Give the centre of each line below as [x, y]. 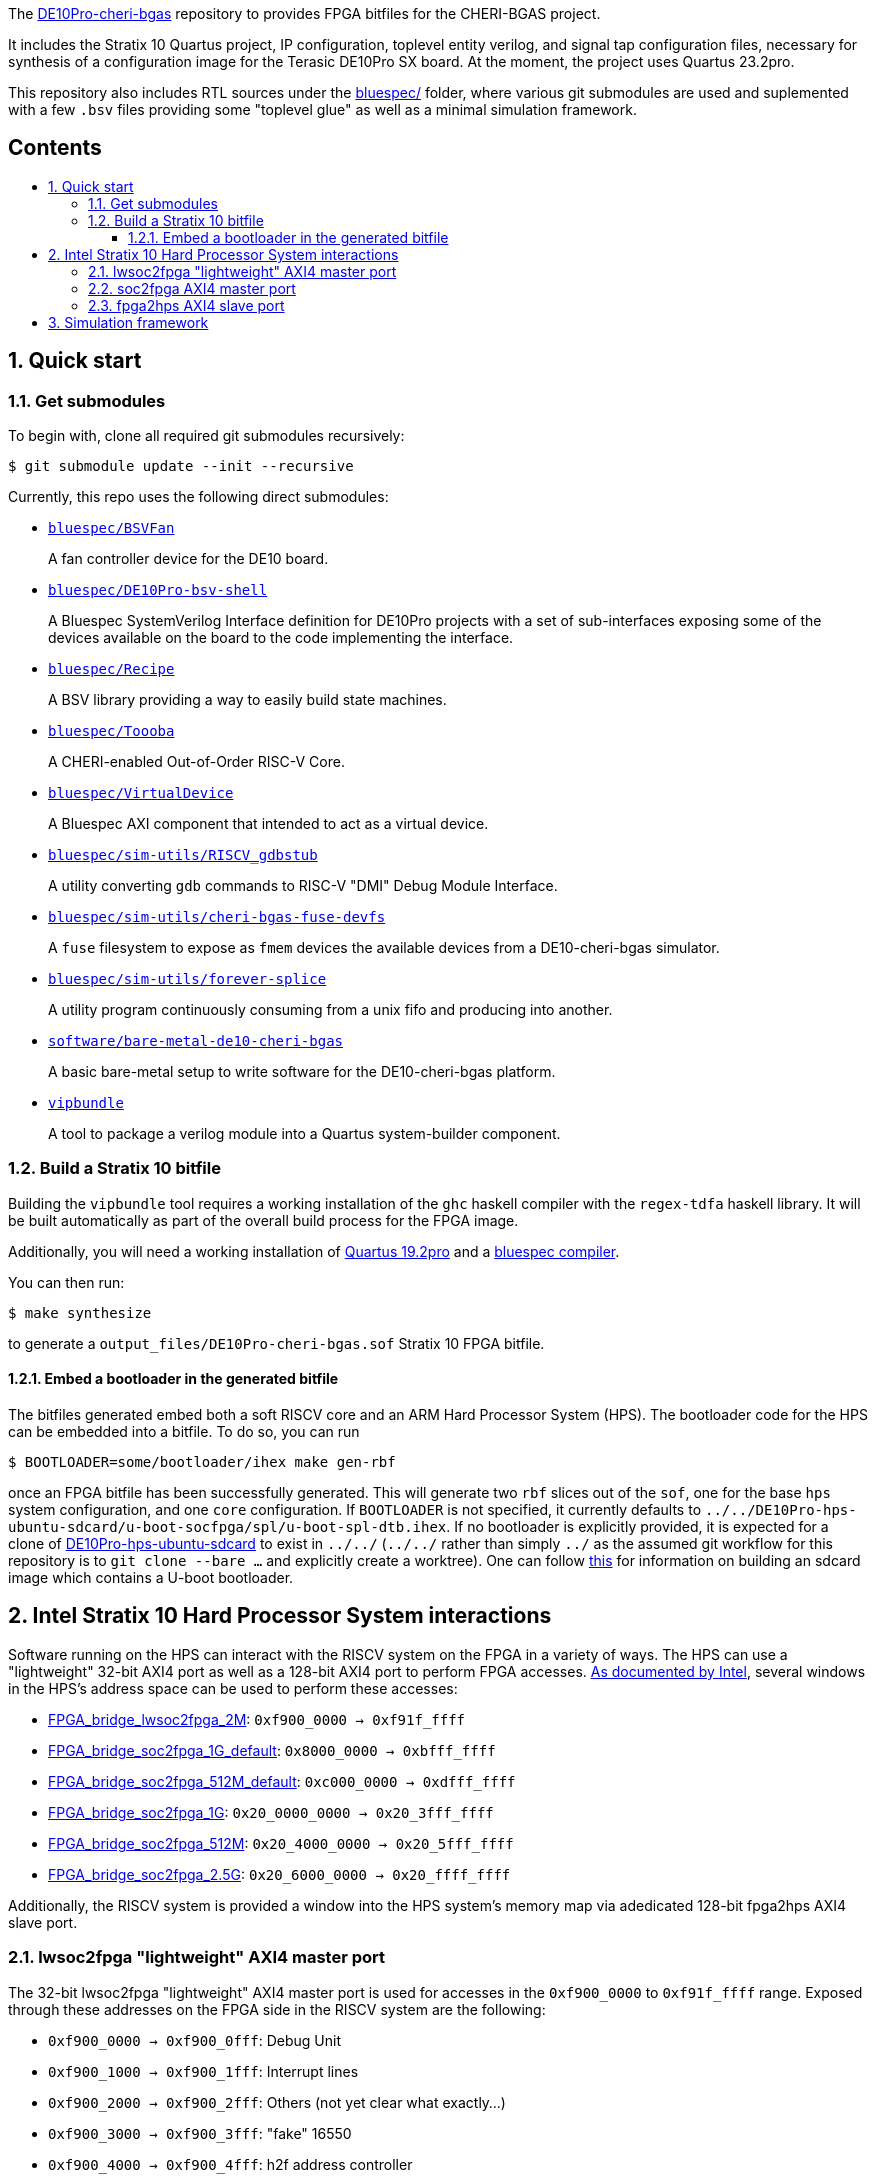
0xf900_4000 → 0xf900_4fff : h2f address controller [230, 2164]
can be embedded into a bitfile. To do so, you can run [184, 1432]
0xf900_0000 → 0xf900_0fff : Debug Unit [194, 2040]
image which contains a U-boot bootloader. [151, 1578]
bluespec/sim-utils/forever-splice [187, 979]
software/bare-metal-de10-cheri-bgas [196, 1041]
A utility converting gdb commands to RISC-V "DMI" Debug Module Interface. [303, 886]
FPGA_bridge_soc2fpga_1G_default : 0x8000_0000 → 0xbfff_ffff [272, 1750]
